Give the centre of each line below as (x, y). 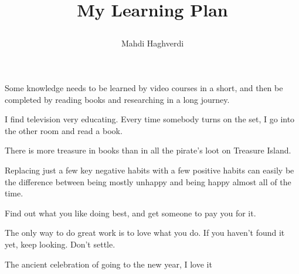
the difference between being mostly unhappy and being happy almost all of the (148, 181)
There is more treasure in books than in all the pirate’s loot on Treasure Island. (148, 150)
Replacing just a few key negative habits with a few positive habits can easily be (149, 170)
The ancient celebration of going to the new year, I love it (108, 264)
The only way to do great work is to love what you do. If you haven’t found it (145, 233)
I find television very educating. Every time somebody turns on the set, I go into (150, 119)
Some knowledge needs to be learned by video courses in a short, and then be (144, 87)
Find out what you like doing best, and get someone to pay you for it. (130, 213)
